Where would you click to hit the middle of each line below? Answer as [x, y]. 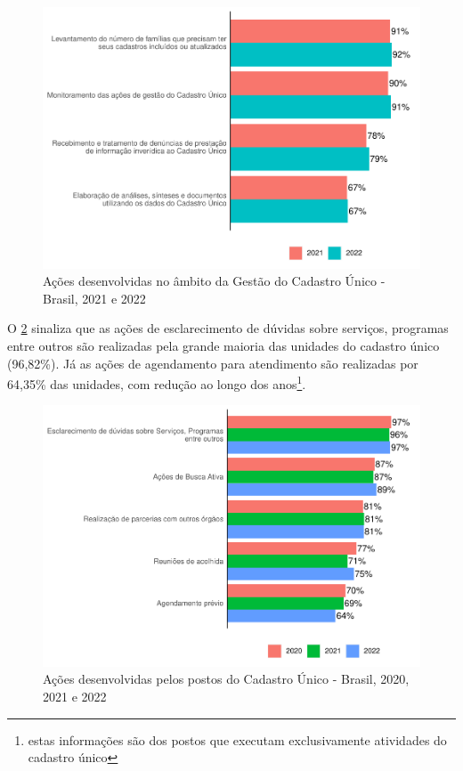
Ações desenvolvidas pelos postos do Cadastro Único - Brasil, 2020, [226, 679]
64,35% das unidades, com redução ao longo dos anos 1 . [157, 382]
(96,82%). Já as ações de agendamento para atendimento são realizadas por [213, 363]
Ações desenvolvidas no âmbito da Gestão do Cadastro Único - [214, 281]
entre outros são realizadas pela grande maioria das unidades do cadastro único [223, 345]
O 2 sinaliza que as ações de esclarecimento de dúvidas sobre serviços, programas [228, 328]
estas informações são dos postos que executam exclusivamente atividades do [237, 739]
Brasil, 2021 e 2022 [94, 298]
